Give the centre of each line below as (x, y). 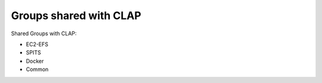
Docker (35, 61)
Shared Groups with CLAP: (44, 33)
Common (37, 69)
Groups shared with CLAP (76, 16)
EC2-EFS (37, 44)
